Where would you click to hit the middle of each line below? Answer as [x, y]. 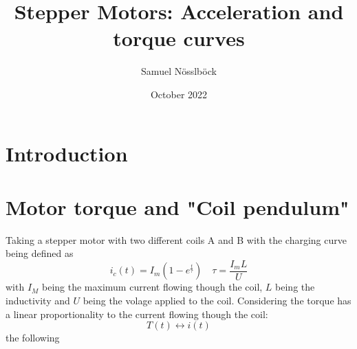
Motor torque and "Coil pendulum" [177, 206]
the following [33, 338]
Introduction [67, 153]
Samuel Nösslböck [179, 71]
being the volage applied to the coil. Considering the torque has [217, 301]
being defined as [40, 253]
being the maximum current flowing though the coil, [152, 287]
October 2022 [179, 94]
